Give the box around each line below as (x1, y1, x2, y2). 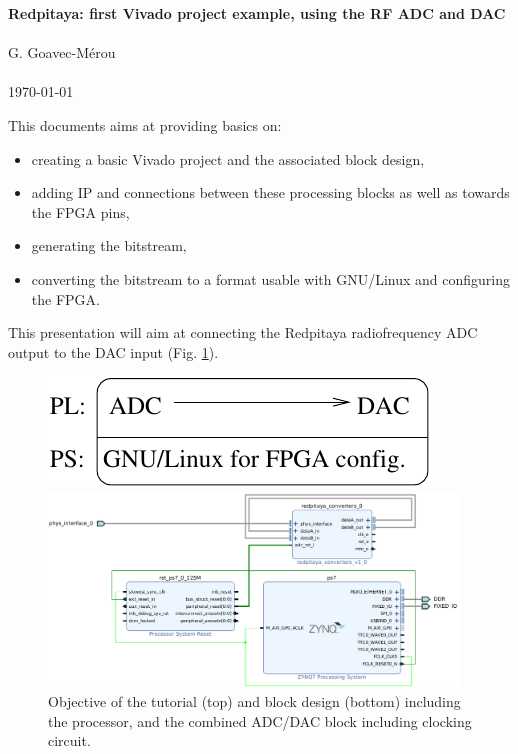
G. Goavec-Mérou (8, 42, 116, 63)
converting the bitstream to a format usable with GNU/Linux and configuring (31, 268, 510, 289)
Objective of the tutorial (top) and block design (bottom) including (48, 691, 461, 712)
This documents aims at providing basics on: (8, 114, 282, 135)
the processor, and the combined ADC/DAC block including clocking (48, 710, 472, 731)
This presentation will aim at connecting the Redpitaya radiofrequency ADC (8, 322, 478, 343)
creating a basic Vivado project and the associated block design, (31, 148, 425, 169)
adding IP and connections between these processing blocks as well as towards (31, 182, 510, 203)
